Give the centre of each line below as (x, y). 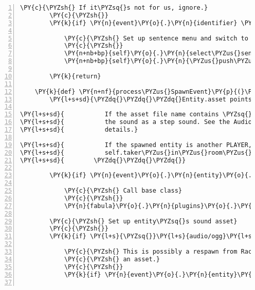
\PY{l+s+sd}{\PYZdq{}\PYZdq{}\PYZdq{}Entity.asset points (151, 99)
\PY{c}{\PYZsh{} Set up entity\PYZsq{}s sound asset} (143, 221)
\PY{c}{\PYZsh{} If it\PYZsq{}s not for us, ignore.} (114, 8)
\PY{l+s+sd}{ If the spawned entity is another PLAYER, (136, 145)
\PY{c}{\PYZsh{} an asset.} (112, 259)
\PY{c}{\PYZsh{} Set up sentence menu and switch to (156, 38)
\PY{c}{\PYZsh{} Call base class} (123, 191)
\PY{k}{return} (75, 76)
